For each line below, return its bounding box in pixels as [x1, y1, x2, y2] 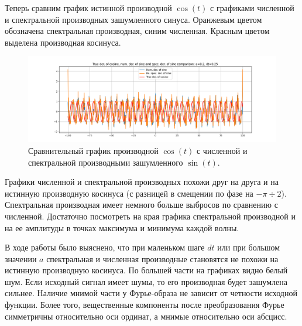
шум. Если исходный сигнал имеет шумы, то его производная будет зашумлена [5, 275, 287, 287]
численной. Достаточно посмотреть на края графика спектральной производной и [5, 210, 296, 222]
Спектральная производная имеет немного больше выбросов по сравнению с [5, 198, 278, 211]
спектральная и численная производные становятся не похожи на [46, 252, 279, 265]
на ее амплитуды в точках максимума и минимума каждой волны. [5, 221, 239, 234]
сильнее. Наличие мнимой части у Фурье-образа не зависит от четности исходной [5, 287, 297, 299]
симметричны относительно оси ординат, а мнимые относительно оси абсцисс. [5, 310, 287, 322]
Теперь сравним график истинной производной [5, 2, 172, 13]
